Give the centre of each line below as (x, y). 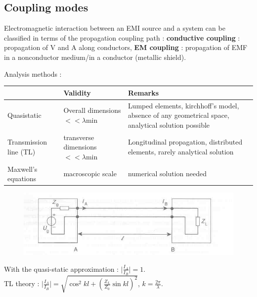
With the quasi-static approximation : (61, 269)
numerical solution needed (167, 173)
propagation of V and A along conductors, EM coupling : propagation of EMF (126, 47)
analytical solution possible (169, 124)
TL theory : (22, 283)
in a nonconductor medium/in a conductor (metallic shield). (95, 57)
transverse (79, 137)
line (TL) (21, 151)
